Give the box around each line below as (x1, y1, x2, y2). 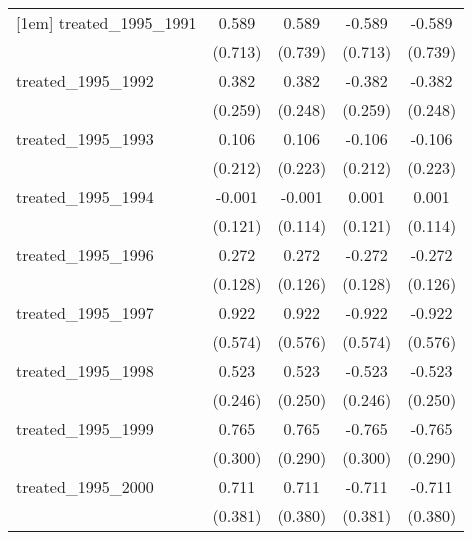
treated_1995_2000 (16, 475, 154, 498)
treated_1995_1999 (16, 417, 154, 440)
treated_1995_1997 (16, 301, 154, 324)
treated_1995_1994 (16, 185, 154, 208)
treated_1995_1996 (16, 243, 154, 266)
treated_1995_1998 (16, 359, 154, 382)
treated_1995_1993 (16, 127, 154, 150)
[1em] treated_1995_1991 (16, 11, 197, 34)
